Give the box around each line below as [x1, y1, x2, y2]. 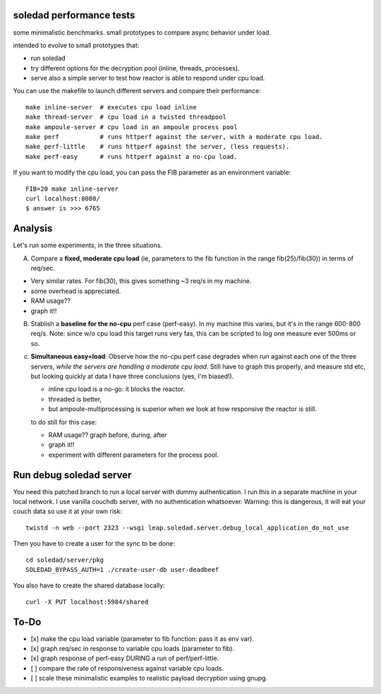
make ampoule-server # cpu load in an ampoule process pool [25, 123, 238, 131]
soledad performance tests [13, 9, 135, 21]
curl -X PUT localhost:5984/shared [25, 597, 149, 606]
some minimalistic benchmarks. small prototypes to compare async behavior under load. [13, 28, 272, 37]
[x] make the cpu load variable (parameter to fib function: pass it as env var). [30, 634, 254, 642]
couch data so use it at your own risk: [13, 507, 123, 515]
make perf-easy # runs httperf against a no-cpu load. [25, 152, 238, 160]
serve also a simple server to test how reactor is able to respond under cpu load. [30, 74, 265, 83]
